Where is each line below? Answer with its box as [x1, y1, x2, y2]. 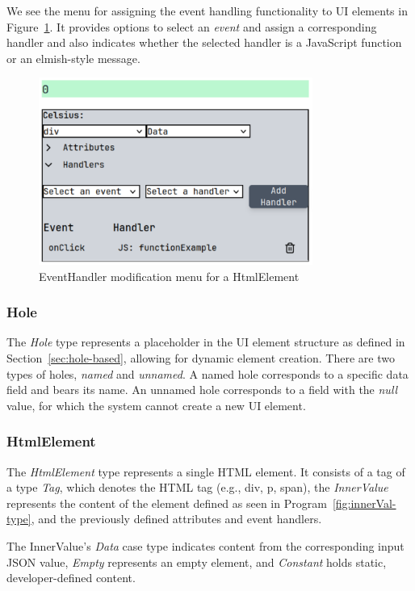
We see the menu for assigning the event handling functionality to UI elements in [6, 2, 408, 19]
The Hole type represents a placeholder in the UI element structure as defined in [6, 333, 405, 350]
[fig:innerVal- [332, 494, 396, 511]
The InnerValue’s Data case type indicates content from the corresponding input [6, 537, 405, 554]
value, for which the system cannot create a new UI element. [6, 396, 306, 413]
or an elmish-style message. [6, 49, 140, 66]
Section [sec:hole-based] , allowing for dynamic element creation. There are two [6, 349, 395, 366]
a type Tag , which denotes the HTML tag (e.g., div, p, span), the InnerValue [6, 479, 388, 496]
